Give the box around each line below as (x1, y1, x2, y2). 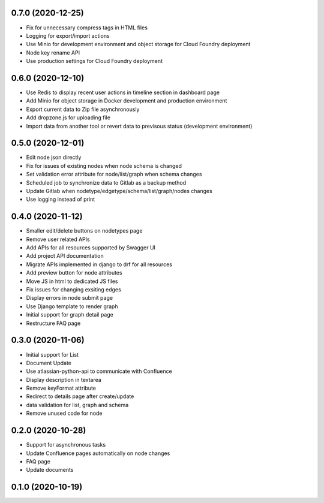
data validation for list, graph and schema (26, 401, 129, 408)
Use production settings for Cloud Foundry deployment (26, 58, 163, 65)
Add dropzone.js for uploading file (26, 114, 111, 121)
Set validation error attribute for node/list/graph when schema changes (26, 171, 202, 178)
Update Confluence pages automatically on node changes (26, 450, 170, 457)
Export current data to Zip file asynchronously (26, 106, 140, 113)
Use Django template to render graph (26, 303, 118, 310)
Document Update (26, 359, 72, 366)
